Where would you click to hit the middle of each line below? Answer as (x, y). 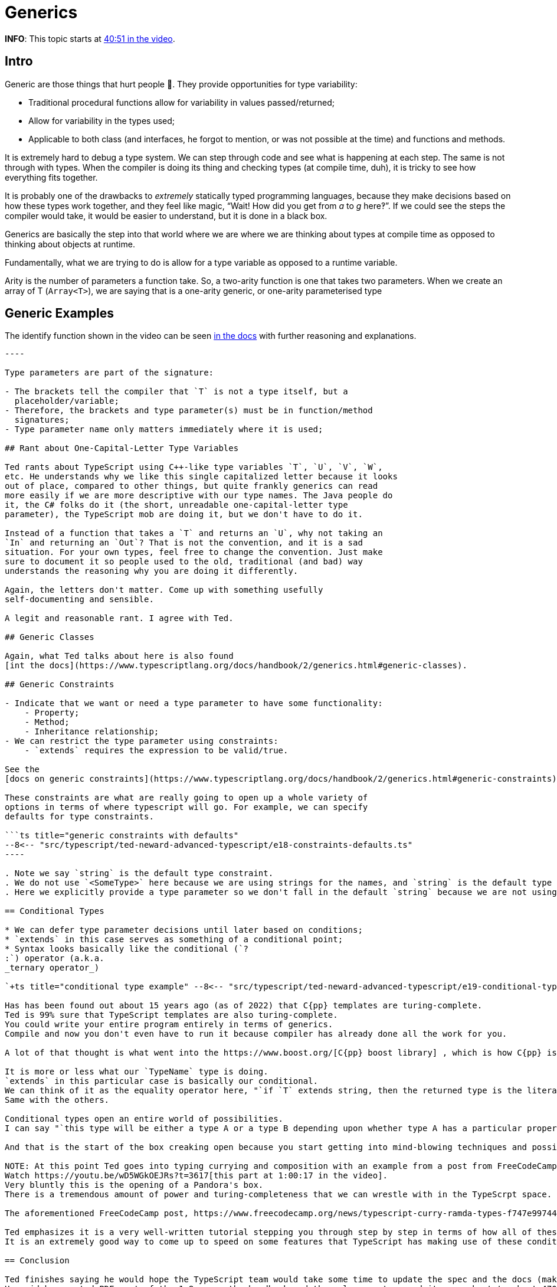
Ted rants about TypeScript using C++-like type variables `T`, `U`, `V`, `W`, (194, 467)
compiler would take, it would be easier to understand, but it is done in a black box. (166, 215)
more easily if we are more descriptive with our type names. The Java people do (199, 496)
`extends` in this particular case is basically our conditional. (162, 1081)
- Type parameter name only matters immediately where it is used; (164, 429)
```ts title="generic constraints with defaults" (122, 836)
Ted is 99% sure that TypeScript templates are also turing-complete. (171, 1015)
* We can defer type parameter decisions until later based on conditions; (184, 930)
